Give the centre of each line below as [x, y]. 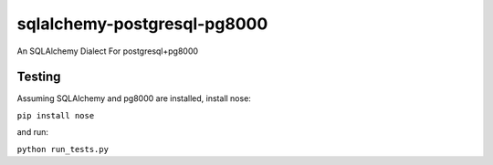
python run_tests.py [63, 149]
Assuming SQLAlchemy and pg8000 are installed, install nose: [134, 98]
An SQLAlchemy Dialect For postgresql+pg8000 [108, 51]
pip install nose [56, 115]
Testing [39, 77]
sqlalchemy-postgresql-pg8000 [142, 24]
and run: [33, 132]
